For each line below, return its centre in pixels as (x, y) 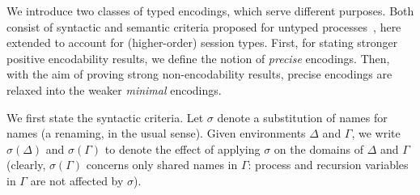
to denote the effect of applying (182, 148)
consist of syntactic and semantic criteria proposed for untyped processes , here (204, 26)
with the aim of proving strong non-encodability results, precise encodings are (199, 74)
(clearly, (26, 165)
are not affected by (77, 180)
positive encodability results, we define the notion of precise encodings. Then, (198, 58)
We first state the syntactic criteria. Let (105, 117)
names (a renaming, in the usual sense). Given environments (156, 133)
